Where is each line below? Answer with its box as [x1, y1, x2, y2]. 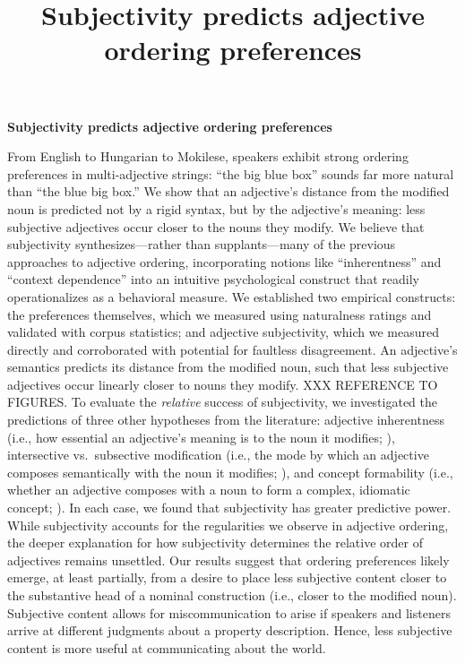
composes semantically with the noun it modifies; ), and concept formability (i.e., [7, 462, 453, 481]
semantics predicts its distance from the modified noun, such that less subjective [7, 357, 449, 376]
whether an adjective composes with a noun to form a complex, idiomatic [7, 480, 410, 499]
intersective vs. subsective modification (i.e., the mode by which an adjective [7, 445, 429, 464]
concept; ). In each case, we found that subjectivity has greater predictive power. [7, 498, 452, 517]
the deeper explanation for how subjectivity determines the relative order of [7, 533, 423, 552]
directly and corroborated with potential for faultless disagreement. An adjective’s [7, 340, 458, 358]
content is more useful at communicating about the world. [7, 638, 326, 657]
